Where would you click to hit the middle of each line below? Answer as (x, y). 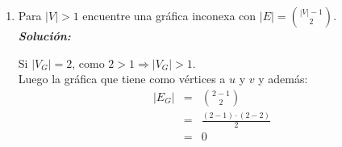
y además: (283, 79)
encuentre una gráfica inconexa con (169, 15)
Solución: (44, 36)
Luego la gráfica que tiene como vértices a (122, 79)
